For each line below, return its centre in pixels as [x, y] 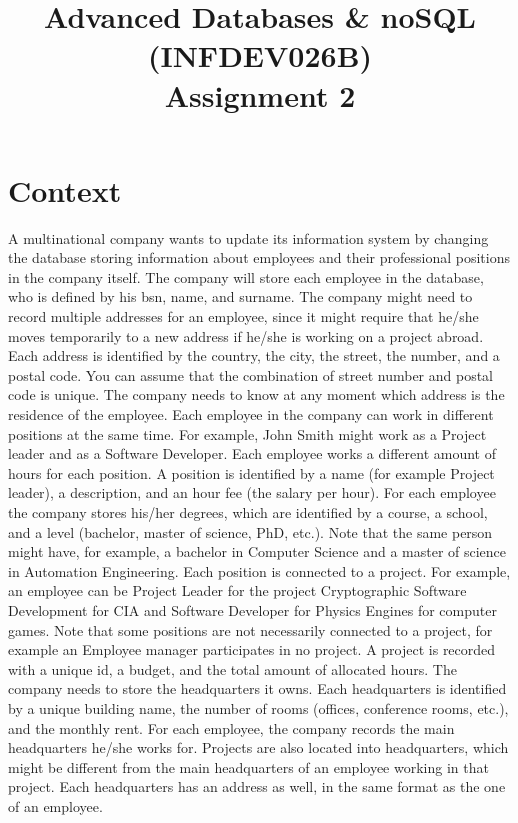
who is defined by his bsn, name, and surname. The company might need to [240, 296]
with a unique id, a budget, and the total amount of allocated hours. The [232, 668]
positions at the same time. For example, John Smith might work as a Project [247, 433]
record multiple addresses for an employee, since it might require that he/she [243, 316]
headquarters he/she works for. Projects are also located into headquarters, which [258, 747]
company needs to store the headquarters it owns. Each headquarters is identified [257, 688]
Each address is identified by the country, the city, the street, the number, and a [254, 355]
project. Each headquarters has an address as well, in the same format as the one [257, 786]
